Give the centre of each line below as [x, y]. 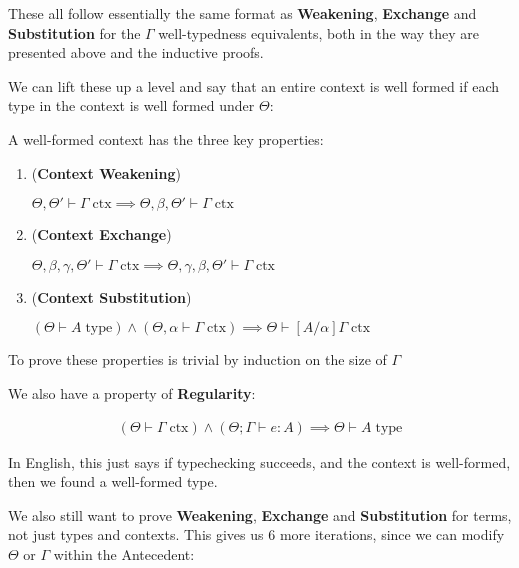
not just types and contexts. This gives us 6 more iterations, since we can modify [256, 534]
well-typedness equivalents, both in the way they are [319, 32]
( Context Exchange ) [101, 234]
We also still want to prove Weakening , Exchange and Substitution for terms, [260, 514]
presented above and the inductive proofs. [136, 52]
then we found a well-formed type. [113, 481]
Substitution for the [74, 32]
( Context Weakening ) [106, 172]
